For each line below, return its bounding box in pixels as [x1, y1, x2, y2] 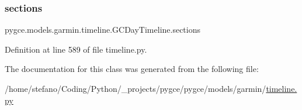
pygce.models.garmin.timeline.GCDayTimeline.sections [5, 23, 201, 36]
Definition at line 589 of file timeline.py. [5, 43, 147, 55]
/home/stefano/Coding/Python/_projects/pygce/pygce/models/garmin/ [5, 82, 266, 94]
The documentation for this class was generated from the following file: [5, 63, 259, 75]
